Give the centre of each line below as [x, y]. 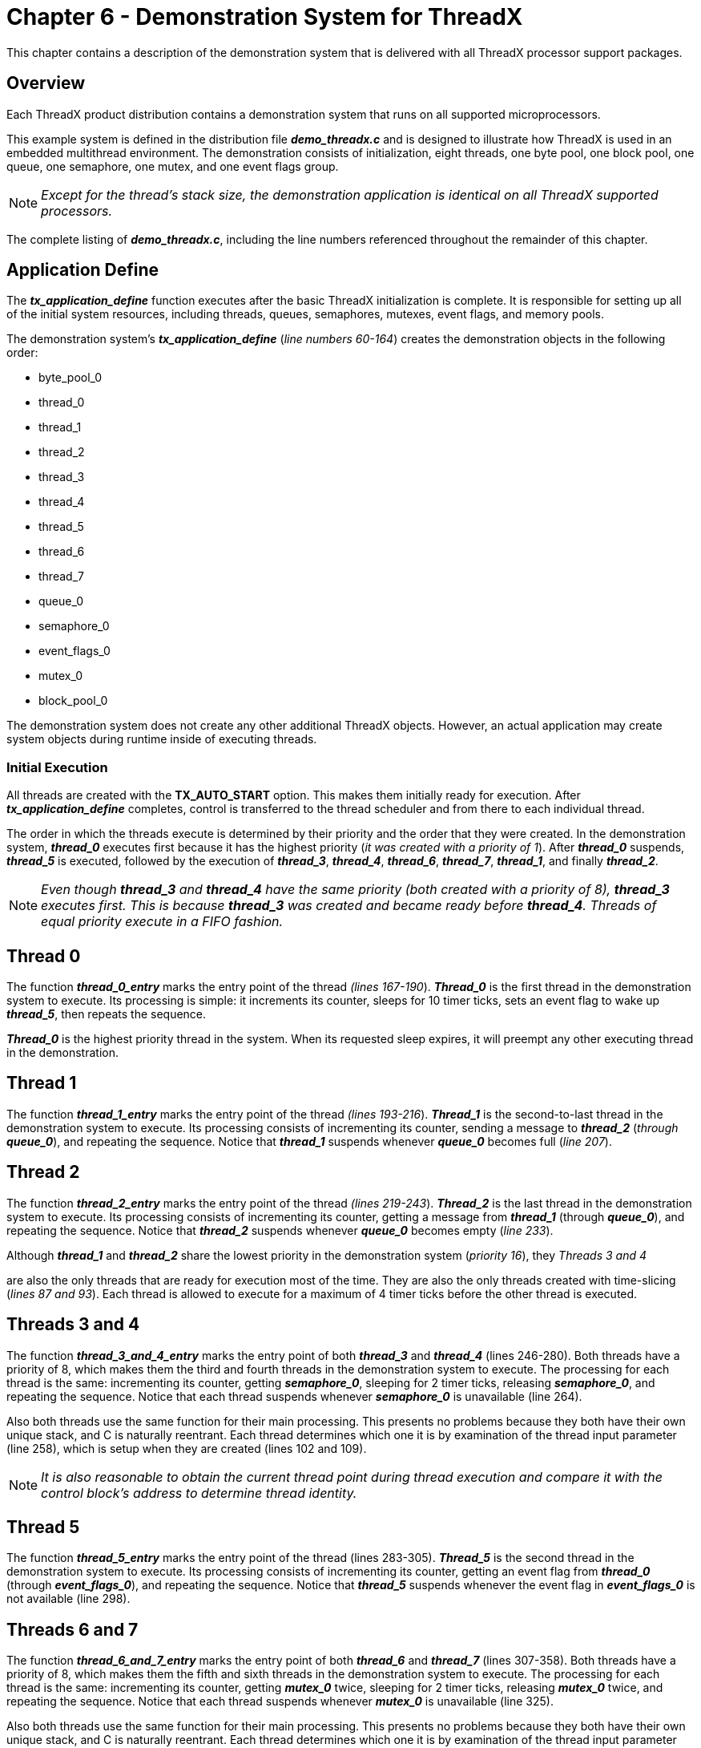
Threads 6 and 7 [73, 1629]
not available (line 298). [68, 1599]
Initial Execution [57, 767]
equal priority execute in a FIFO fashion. [162, 922]
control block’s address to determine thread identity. [199, 1493]
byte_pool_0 [71, 378]
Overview [46, 83]
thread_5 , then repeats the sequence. [107, 1014]
